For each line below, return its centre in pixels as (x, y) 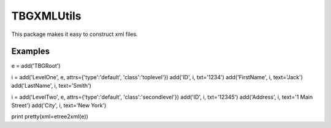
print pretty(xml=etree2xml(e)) (50, 116)
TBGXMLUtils (47, 16)
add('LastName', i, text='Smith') (51, 86)
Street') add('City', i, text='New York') (59, 105)
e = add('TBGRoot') (36, 66)
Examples (31, 52)
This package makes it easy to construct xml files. (74, 34)
